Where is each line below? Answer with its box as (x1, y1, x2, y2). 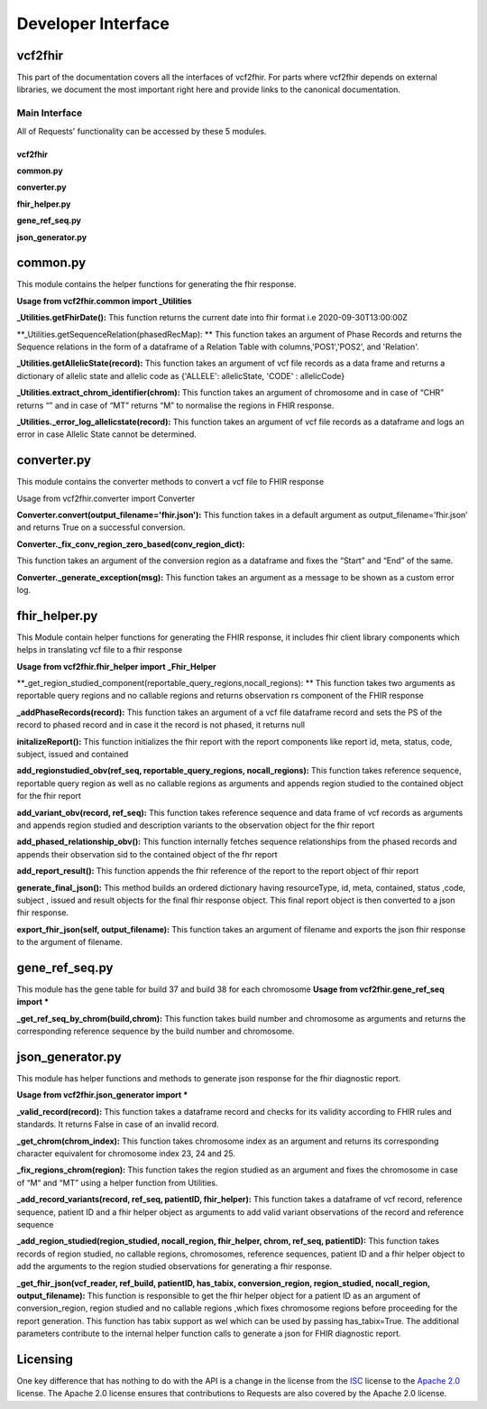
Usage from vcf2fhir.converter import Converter (16, 493, 196, 504)
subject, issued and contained (16, 749, 129, 760)
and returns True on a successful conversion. (16, 522, 186, 533)
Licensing (16, 1351, 74, 1367)
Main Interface (16, 107, 83, 119)
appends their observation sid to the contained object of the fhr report (16, 848, 279, 859)
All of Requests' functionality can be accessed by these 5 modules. (16, 125, 267, 136)
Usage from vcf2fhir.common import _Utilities (16, 295, 193, 306)
